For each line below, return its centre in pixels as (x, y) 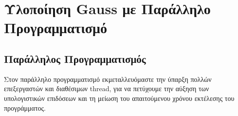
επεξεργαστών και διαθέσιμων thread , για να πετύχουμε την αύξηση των (107, 88)
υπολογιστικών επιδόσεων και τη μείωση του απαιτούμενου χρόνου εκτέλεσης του (119, 98)
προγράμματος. (25, 107)
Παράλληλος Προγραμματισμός (75, 58)
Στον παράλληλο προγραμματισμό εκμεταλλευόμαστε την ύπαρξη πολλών (108, 79)
